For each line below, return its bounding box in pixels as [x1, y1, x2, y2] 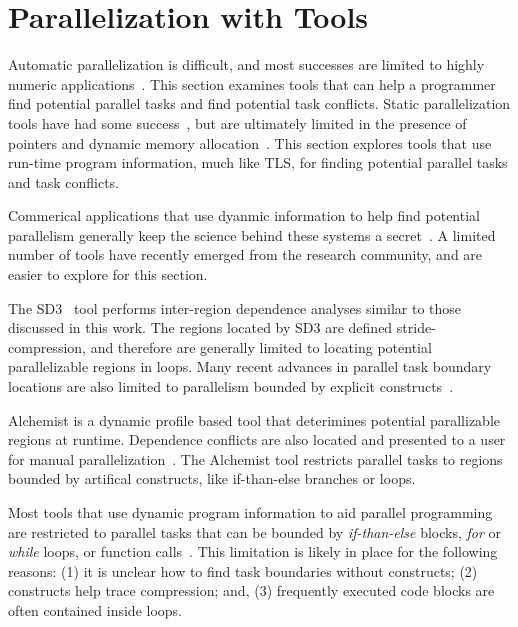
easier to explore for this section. [8, 264, 208, 285]
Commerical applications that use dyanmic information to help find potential [8, 205, 480, 226]
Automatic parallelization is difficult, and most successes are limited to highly [8, 54, 485, 75]
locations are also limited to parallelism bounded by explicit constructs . [8, 376, 454, 397]
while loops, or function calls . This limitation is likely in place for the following [8, 541, 498, 562]
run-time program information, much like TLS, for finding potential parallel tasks [8, 152, 508, 173]
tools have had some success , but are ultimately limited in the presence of [8, 112, 467, 133]
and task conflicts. [8, 171, 119, 192]
